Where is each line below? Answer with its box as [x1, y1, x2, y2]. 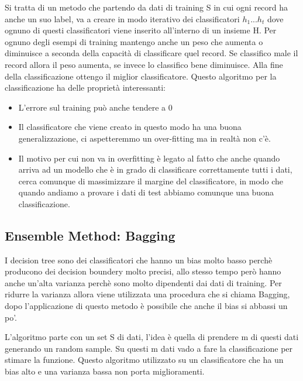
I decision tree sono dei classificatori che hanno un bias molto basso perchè [5, 253, 273, 266]
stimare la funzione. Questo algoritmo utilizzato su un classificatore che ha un [5, 353, 284, 366]
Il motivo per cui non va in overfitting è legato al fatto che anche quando [18, 152, 280, 164]
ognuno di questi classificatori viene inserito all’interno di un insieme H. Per [5, 24, 277, 36]
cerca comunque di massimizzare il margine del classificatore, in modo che [18, 174, 284, 187]
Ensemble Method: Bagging [5, 226, 175, 244]
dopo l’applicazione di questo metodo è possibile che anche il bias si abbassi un [5, 300, 288, 312]
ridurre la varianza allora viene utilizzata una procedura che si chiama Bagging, [5, 288, 290, 300]
